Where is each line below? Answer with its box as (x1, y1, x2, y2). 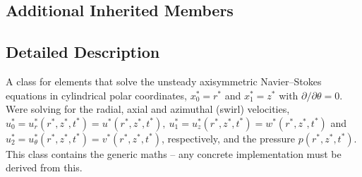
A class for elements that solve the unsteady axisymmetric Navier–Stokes (6, 73, 322, 88)
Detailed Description (6, 41, 160, 63)
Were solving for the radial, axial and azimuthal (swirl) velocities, (6, 102, 290, 116)
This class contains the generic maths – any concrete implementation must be (6, 146, 342, 161)
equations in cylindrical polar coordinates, (6, 87, 187, 102)
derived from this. (6, 160, 83, 175)
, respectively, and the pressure (162, 130, 295, 145)
